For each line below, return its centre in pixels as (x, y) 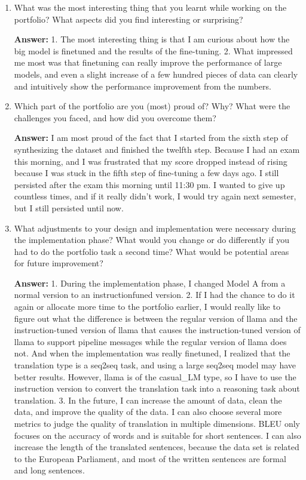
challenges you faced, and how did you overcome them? (115, 117)
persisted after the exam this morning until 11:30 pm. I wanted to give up (149, 184)
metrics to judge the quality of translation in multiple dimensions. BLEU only (157, 423)
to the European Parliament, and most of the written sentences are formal (150, 458)
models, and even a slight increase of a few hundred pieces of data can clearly (156, 74)
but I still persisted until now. (69, 207)
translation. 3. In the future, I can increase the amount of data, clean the (148, 400)
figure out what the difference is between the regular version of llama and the (156, 318)
